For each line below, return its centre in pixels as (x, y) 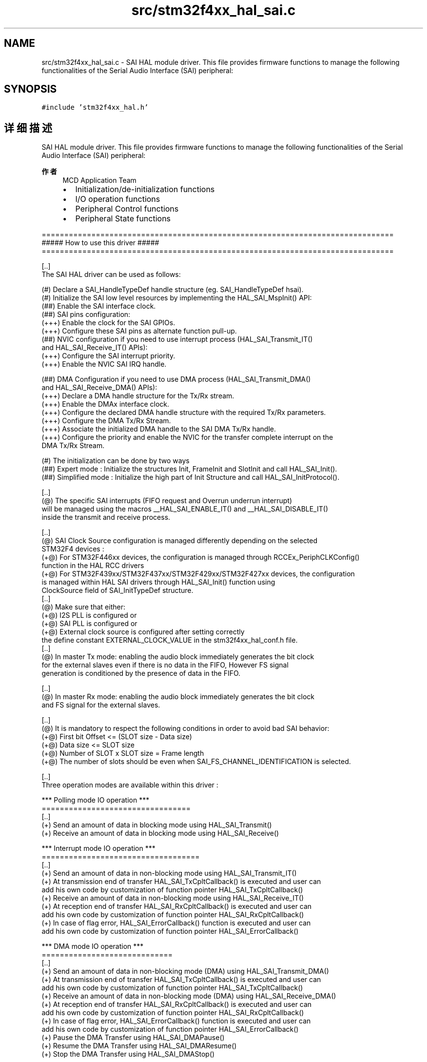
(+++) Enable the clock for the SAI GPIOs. (108, 323)
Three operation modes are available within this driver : (130, 785)
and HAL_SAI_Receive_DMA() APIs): (99, 388)
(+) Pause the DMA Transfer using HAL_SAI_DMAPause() (133, 1038)
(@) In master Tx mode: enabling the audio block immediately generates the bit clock (178, 657)
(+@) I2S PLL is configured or (89, 615)
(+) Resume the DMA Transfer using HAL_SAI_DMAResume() (139, 1046)
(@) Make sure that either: (83, 607)
